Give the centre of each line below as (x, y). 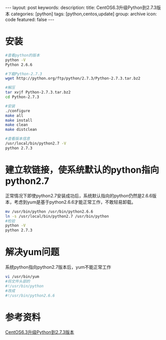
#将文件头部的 (18, 281)
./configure (18, 111)
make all (14, 115)
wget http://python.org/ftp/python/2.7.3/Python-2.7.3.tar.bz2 (73, 79)
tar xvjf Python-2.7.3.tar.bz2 (38, 92)
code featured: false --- (30, 19)
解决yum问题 (32, 252)
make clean (17, 125)
